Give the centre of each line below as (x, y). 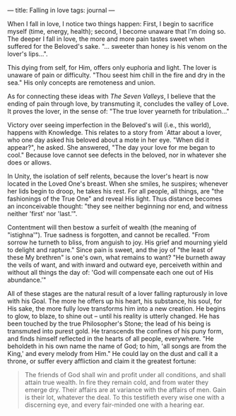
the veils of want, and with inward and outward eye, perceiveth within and (115, 265)
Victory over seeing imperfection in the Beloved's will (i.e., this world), (109, 125)
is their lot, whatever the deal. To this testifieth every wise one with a (124, 397)
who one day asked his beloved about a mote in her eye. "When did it (108, 140)
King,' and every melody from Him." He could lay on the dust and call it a (113, 353)
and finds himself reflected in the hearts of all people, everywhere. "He (111, 339)
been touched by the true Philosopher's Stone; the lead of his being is (109, 323)
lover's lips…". (28, 54)
